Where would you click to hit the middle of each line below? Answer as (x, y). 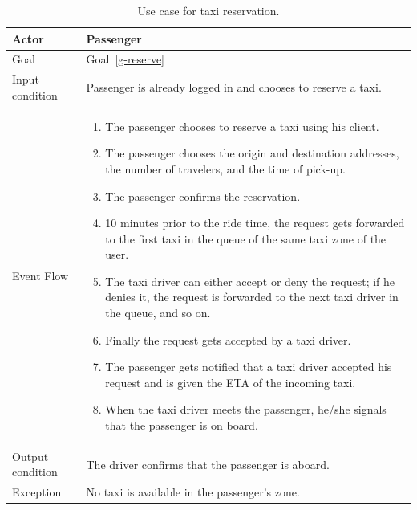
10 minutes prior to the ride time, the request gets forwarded (255, 223)
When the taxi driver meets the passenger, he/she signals (246, 409)
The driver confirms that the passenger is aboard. (208, 464)
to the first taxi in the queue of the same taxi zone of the (246, 238)
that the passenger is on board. (182, 425)
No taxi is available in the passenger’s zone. (193, 492)
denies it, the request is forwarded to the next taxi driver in (252, 297)
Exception (37, 492)
